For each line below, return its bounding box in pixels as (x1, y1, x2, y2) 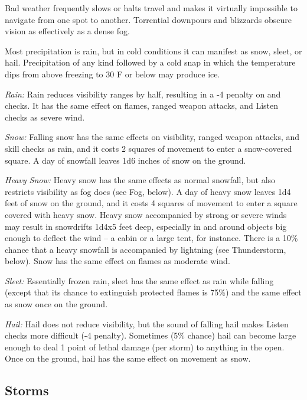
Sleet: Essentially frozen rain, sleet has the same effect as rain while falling (5, 274, 274, 287)
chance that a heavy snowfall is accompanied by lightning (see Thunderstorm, (5, 243, 286, 255)
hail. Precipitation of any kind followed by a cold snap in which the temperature (5, 56, 296, 69)
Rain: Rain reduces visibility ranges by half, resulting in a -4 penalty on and (5, 87, 281, 100)
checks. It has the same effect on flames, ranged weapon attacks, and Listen (5, 99, 278, 112)
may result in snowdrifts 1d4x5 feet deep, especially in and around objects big (5, 220, 287, 232)
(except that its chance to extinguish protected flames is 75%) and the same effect (5, 286, 302, 298)
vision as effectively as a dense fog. (5, 25, 130, 37)
